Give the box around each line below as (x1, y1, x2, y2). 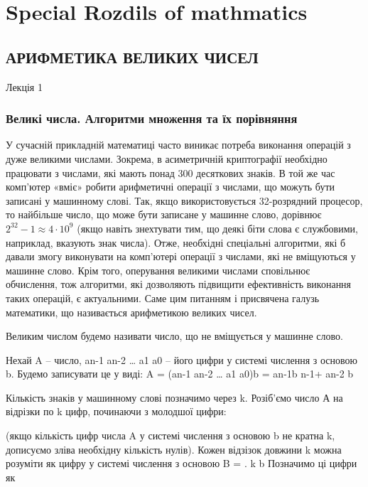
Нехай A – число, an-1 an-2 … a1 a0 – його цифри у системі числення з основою (6, 352, 358, 367)
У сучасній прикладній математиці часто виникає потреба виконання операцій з (6, 137, 351, 152)
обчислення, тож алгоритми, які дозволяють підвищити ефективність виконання (6, 277, 352, 291)
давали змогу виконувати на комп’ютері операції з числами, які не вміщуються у (6, 249, 356, 264)
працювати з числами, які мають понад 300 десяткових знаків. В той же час (6, 165, 335, 180)
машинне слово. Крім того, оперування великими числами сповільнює (6, 262, 310, 277)
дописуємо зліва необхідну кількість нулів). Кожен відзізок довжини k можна (6, 441, 342, 456)
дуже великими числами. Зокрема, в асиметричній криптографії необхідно (6, 151, 328, 166)
